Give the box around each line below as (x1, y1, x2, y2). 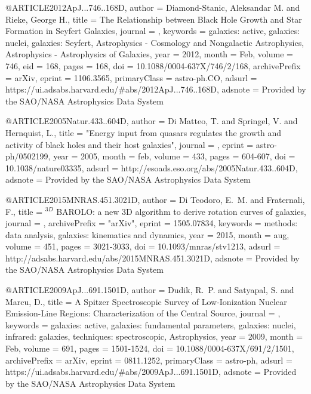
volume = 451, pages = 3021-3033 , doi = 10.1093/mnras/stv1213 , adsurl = (5, 240, 281, 253)
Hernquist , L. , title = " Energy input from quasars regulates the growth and (5, 126, 282, 138)
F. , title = (5, 205, 43, 217)
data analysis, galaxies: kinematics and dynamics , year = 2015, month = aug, (5, 228, 290, 241)
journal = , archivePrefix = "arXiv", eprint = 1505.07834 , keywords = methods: (5, 217, 298, 229)
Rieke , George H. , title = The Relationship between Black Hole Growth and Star (5, 13, 302, 25)
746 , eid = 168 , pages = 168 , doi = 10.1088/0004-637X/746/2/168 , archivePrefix (5, 59, 301, 72)
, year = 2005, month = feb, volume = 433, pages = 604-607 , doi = (48, 150, 295, 162)
